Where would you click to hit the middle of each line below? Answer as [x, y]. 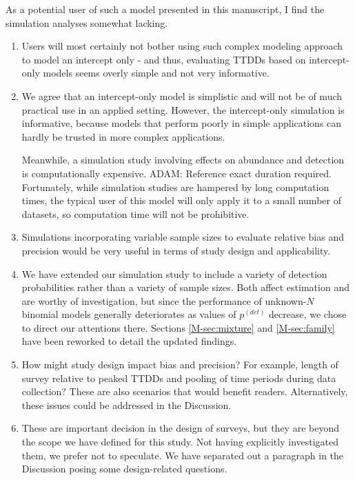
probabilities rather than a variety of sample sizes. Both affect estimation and [185, 287]
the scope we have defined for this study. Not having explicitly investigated [180, 442]
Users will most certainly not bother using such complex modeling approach [182, 46]
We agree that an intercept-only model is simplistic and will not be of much [182, 96]
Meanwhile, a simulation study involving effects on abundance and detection [183, 160]
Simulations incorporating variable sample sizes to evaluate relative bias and [183, 237]
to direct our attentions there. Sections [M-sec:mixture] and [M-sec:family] [178, 327]
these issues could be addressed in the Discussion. [126, 404]
